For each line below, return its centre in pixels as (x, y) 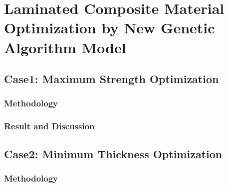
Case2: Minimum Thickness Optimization (113, 153)
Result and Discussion (49, 126)
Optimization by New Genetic (110, 28)
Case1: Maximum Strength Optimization (112, 79)
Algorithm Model (65, 47)
